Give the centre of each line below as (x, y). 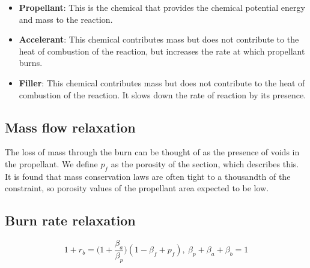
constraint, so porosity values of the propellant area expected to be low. (137, 188)
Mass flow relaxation (70, 127)
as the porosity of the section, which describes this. (205, 163)
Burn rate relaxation (70, 220)
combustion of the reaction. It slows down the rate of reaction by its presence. (163, 94)
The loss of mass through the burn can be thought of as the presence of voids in (152, 152)
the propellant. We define (51, 163)
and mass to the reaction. (66, 19)
